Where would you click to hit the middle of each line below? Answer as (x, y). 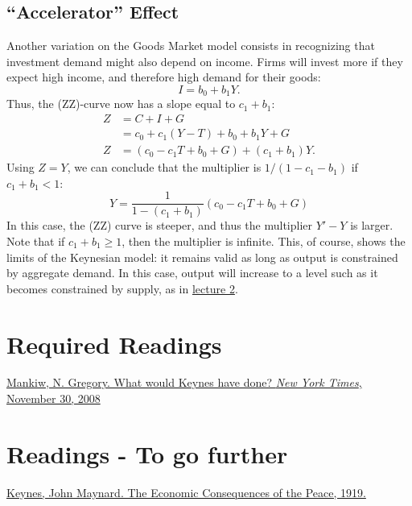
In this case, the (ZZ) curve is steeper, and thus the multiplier (160, 225)
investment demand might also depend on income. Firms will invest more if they (205, 61)
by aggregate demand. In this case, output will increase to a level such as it (192, 273)
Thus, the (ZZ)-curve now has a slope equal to (121, 104)
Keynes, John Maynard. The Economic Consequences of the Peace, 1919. (186, 492)
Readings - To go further (147, 453)
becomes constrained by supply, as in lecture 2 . (122, 288)
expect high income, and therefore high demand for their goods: (164, 77)
